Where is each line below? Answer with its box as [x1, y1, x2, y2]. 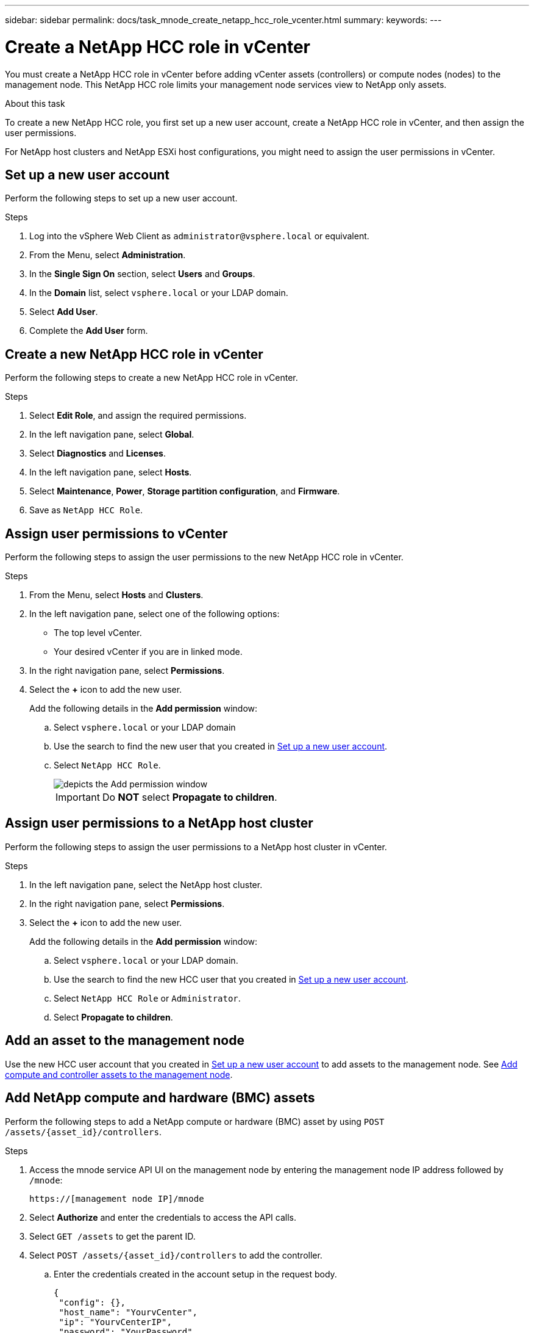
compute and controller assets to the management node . [5, 1069, 233, 1080]
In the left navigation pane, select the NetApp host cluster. [29, 879, 263, 890]
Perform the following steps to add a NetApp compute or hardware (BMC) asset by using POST [5, 1116, 385, 1127]
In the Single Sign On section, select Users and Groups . [29, 269, 255, 280]
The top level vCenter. [54, 627, 142, 638]
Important [55, 791, 100, 804]
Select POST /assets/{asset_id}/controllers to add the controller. [29, 1249, 322, 1260]
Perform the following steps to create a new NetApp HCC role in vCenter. [5, 372, 298, 383]
